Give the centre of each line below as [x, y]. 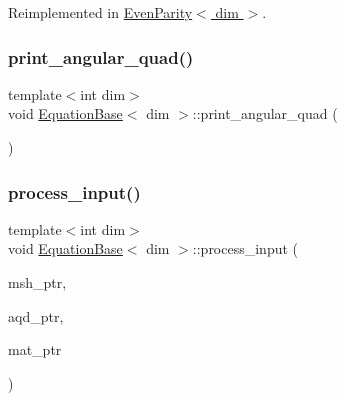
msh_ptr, [37, 282]
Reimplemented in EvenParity [100, 12]
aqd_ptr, [36, 315]
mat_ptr [35, 349]
